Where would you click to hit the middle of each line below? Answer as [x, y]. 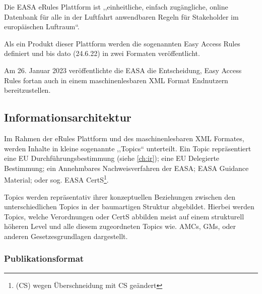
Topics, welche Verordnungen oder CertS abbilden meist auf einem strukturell [124, 216]
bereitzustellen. [27, 90]
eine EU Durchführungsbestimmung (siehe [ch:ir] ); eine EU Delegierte [112, 158]
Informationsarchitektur [68, 117]
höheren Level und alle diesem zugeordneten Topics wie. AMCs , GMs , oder [120, 226]
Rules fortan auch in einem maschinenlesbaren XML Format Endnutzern [116, 80]
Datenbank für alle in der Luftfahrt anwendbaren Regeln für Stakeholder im [121, 16]
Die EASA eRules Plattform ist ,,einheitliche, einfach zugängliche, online [116, 7]
